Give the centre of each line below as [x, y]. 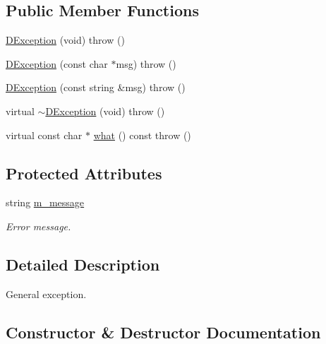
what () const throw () [142, 135]
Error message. [38, 226]
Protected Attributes [84, 173]
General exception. [46, 293]
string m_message [45, 202]
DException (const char [57, 63]
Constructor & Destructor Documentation [163, 332]
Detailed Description [83, 264]
